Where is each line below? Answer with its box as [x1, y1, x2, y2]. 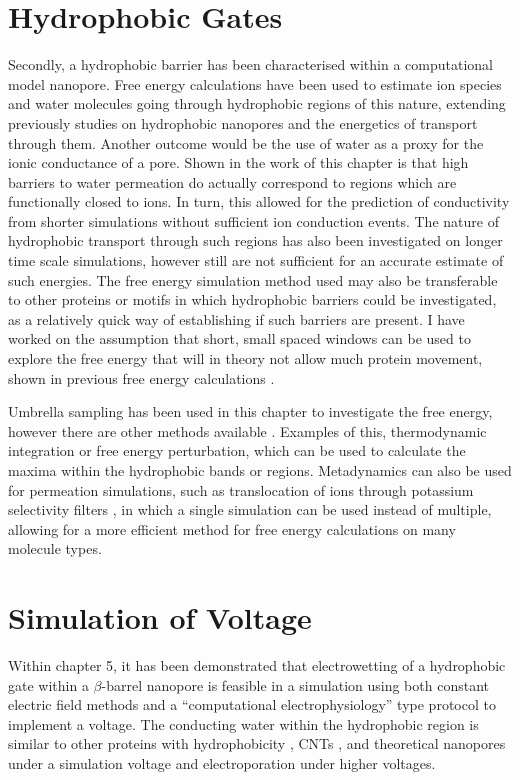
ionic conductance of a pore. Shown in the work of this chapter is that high [8, 152, 469, 173]
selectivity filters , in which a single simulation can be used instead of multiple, [8, 499, 492, 520]
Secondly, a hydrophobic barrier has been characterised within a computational [8, 54, 493, 75]
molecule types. [8, 538, 102, 559]
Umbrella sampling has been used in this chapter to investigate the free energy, [8, 401, 493, 422]
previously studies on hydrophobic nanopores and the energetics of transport [8, 112, 478, 133]
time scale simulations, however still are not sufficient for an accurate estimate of [8, 250, 504, 271]
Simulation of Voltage [8, 597, 312, 638]
